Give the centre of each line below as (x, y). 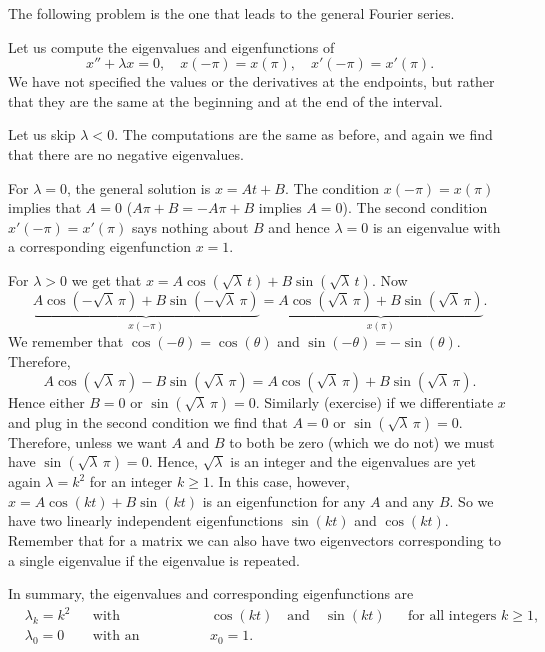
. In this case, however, (279, 481)
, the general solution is (138, 187)
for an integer (131, 481)
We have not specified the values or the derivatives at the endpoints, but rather (251, 81)
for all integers (452, 616)
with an (116, 636)
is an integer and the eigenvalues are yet (353, 461)
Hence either (46, 401)
